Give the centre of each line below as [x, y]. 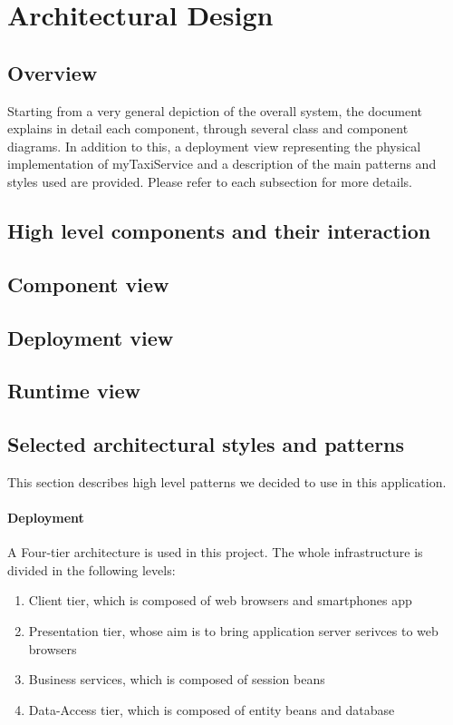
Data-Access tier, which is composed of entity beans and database [212, 709]
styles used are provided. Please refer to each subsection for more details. [210, 181]
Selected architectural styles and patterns [206, 444]
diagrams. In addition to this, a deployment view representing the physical [214, 146]
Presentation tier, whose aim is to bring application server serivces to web [233, 631]
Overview [53, 72]
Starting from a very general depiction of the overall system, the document [215, 110]
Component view [88, 284]
